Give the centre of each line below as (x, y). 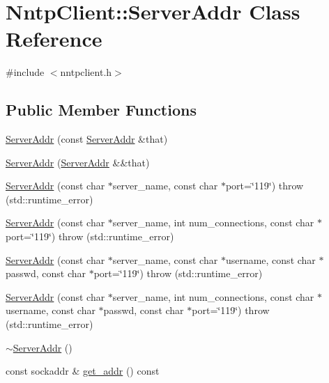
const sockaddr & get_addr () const (83, 371)
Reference (54, 39)
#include (25, 72)
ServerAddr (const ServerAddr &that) (87, 139)
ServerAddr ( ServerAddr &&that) (78, 162)
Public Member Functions (101, 110)
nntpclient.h (86, 72)
